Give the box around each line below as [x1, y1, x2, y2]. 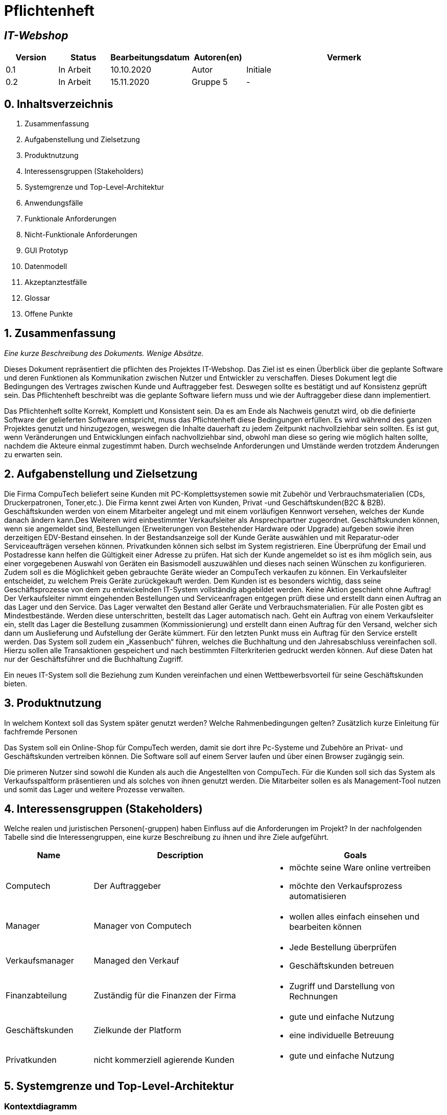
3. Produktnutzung [4, 697, 102, 710]
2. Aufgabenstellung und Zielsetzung [4, 467, 198, 481]
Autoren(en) [194, 52, 242, 63]
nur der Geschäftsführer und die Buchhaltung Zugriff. [4, 654, 183, 663]
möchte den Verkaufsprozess [289, 881, 403, 891]
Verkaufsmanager [6, 955, 74, 966]
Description [157, 850, 203, 861]
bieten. [4, 679, 28, 688]
